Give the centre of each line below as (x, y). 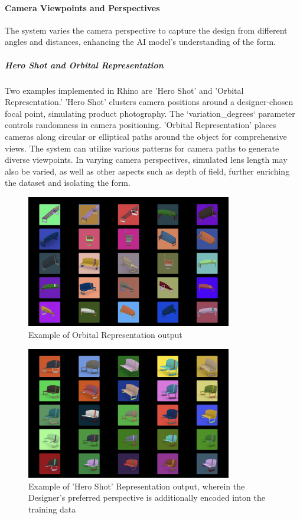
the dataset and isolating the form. (68, 183)
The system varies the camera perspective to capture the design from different (146, 30)
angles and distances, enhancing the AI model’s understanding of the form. (140, 42)
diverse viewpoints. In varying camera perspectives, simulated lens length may (146, 160)
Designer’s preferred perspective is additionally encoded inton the (147, 497)
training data (52, 509)
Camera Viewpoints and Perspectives (82, 7)
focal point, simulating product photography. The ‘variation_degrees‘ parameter (150, 113)
